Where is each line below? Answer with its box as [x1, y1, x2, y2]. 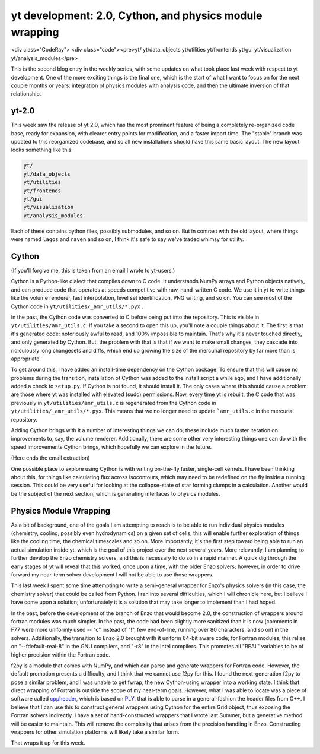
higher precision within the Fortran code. [11, 651, 111, 658]
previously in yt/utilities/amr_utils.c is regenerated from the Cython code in [11, 399, 216, 406]
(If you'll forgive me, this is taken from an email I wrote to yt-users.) [11, 267, 175, 274]
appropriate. [11, 355, 41, 362]
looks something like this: [11, 146, 73, 154]
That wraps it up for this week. [11, 739, 86, 746]
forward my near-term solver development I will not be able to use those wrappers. [11, 571, 214, 578]
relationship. [11, 90, 41, 97]
